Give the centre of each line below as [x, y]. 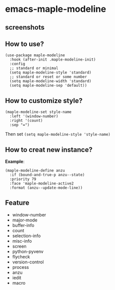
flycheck [21, 256]
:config [18, 64]
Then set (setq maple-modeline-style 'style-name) [58, 134]
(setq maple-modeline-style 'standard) [51, 72]
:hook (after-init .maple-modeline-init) [53, 60]
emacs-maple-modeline [56, 9]
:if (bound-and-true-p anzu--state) [47, 175]
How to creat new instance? [49, 150]
